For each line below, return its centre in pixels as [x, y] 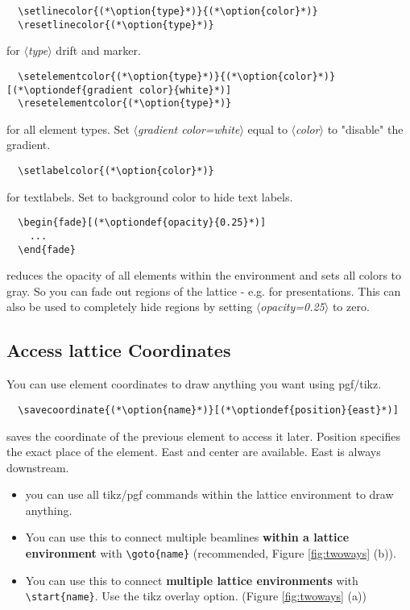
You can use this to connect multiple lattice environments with [192, 580]
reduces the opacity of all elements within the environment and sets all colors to [204, 275]
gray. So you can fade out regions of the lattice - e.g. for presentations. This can [204, 290]
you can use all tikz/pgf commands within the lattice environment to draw [209, 494]
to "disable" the [365, 129]
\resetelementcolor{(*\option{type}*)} [125, 104]
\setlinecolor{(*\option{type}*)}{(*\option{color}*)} [168, 11]
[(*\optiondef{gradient [70, 90]
